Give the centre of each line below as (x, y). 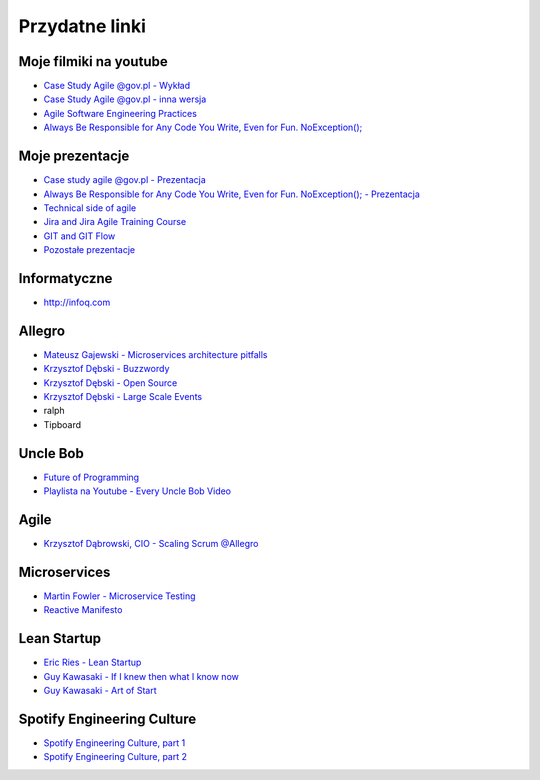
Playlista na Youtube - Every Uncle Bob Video (137, 491)
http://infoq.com (77, 302)
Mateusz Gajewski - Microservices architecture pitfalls (155, 354)
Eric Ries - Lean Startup (92, 662)
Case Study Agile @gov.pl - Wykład (117, 86)
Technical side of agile (90, 207)
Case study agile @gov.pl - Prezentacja (125, 180)
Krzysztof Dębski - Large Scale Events (123, 397)
